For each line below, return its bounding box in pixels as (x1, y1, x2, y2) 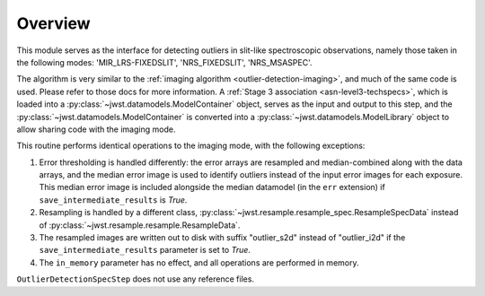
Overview (16, 13, 91, 33)
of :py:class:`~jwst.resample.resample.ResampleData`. (39, 220, 241, 231)
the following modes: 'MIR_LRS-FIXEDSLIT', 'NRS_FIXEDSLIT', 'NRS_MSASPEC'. (16, 57, 313, 67)
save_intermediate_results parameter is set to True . (39, 245, 251, 256)
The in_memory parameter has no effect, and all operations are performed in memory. (39, 257, 359, 268)
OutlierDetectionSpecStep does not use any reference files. (16, 274, 255, 284)
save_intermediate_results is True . (39, 194, 188, 205)
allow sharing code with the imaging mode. (16, 124, 176, 135)
